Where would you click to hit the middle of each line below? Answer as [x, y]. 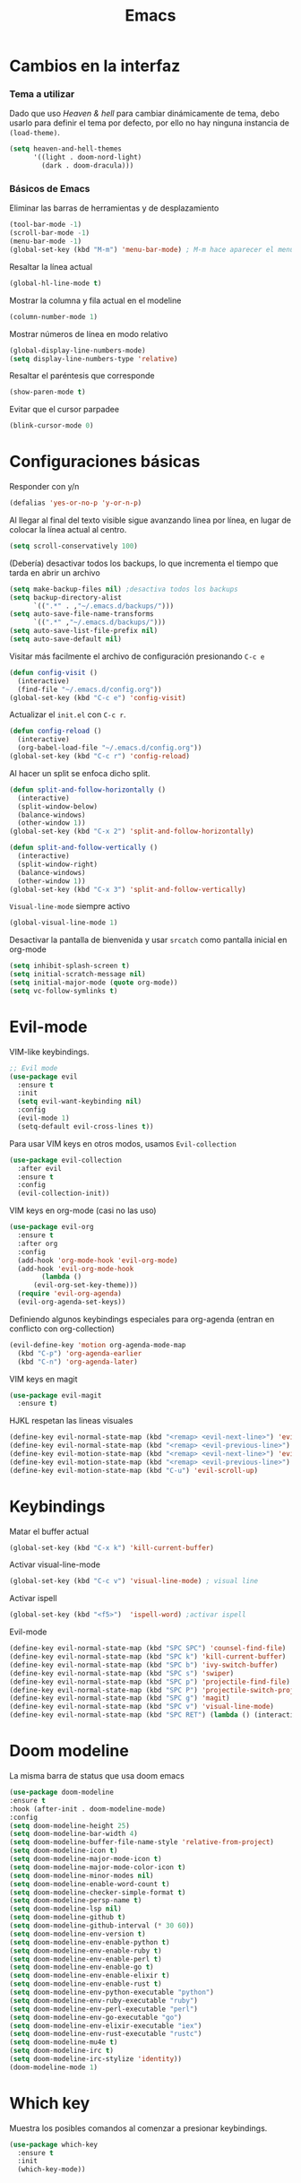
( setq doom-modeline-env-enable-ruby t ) [86, 1951]
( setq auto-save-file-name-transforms [82, 614]
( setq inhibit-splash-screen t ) [69, 966]
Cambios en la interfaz [95, 66]
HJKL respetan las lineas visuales [71, 1421]
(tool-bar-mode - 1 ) [46, 225]
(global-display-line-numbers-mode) [77, 351]
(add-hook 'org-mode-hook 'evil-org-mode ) [98, 1260]
